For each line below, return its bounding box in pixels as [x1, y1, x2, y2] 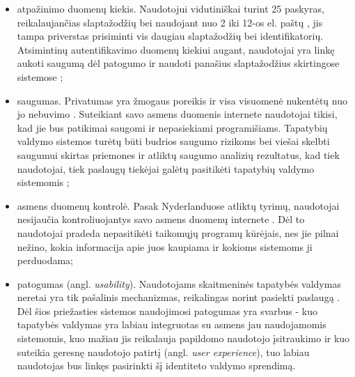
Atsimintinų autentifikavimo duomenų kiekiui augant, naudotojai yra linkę [17, 42, 335, 56]
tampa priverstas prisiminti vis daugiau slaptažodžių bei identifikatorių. [17, 29, 324, 43]
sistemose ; [17, 69, 63, 84]
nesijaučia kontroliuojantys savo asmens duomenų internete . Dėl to [17, 212, 305, 226]
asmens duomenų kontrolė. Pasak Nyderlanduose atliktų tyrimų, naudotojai [17, 198, 340, 213]
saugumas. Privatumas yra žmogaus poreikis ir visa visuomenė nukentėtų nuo [17, 93, 347, 107]
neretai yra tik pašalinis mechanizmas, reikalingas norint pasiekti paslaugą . [17, 290, 340, 305]
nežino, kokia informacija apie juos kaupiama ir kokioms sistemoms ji [17, 239, 313, 254]
